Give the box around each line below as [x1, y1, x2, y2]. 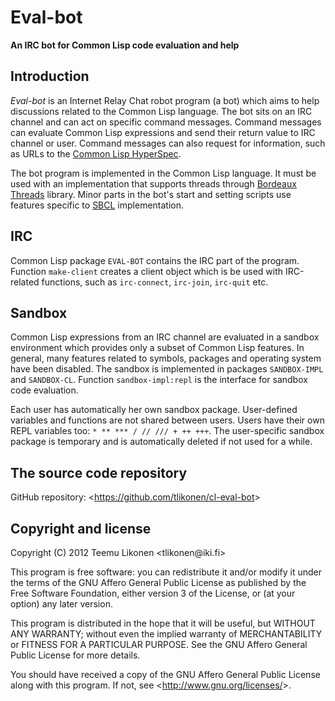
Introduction [10, 68, 90, 85]
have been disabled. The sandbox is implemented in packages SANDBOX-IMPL [10, 363, 324, 375]
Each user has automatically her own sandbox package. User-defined [10, 404, 298, 416]
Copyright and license [10, 520, 152, 537]
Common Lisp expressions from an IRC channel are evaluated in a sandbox [10, 331, 320, 343]
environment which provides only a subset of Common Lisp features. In [10, 342, 305, 354]
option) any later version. [10, 598, 113, 610]
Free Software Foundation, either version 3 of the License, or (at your [10, 587, 296, 599]
